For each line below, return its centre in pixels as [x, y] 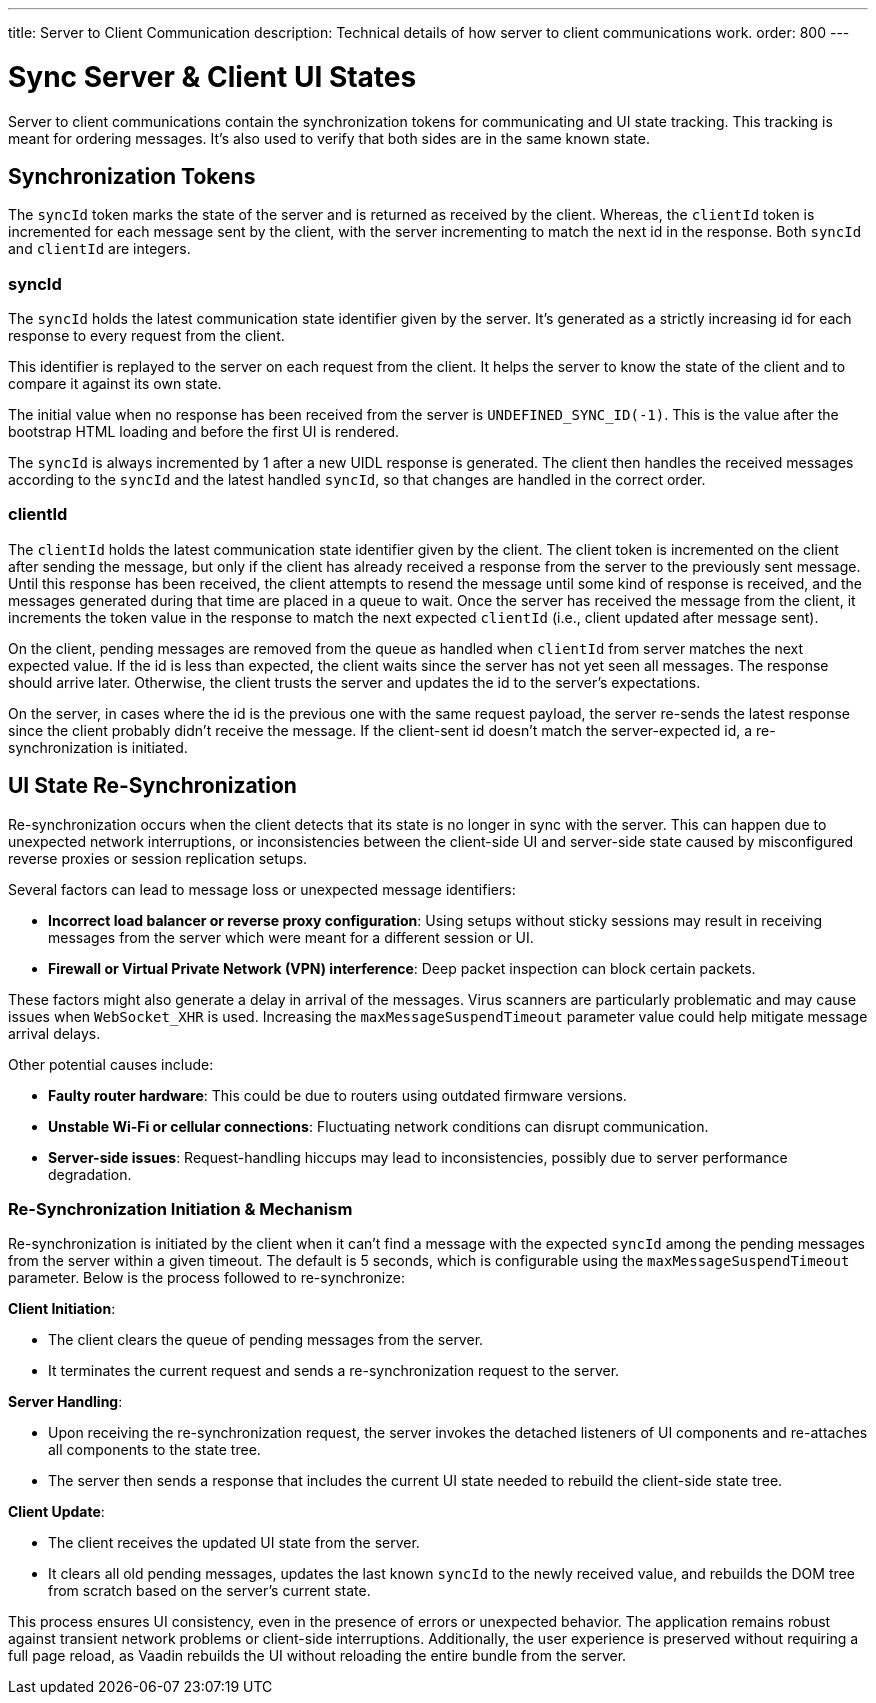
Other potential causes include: [111, 1064]
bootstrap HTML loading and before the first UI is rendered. [204, 432]
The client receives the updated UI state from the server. [234, 1543]
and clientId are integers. [99, 249]
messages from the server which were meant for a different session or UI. [291, 937]
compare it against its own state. [115, 384]
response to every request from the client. [146, 336]
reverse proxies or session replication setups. [158, 858]
